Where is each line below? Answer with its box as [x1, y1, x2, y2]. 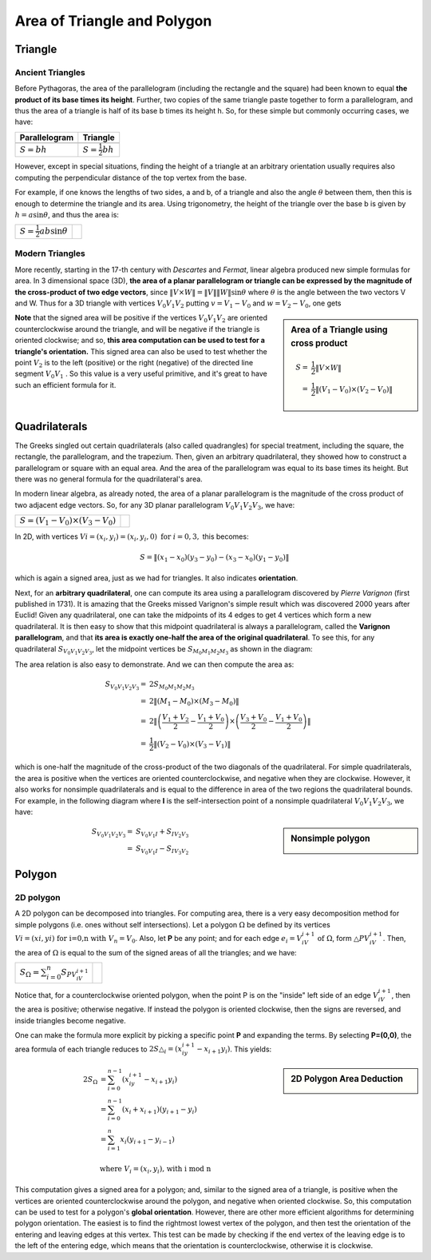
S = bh [19, 144, 47, 155]
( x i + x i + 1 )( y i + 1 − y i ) [121, 1104, 197, 1115]
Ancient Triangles [14, 66, 85, 78]
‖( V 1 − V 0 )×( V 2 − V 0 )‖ [315, 385, 393, 396]
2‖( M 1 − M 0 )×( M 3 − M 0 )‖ [148, 696, 239, 708]
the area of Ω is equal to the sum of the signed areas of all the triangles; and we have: [14, 947, 297, 957]
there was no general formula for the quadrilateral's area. [14, 474, 203, 484]
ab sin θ [39, 226, 68, 237]
